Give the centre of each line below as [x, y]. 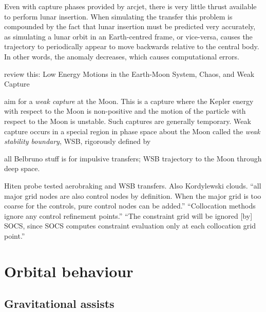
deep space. [22, 168]
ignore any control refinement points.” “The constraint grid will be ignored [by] [128, 215]
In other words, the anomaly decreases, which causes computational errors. [122, 56]
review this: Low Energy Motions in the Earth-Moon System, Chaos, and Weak [129, 74]
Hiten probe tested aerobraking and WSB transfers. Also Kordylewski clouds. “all [133, 185]
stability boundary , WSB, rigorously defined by [78, 141]
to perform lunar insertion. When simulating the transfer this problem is [118, 16]
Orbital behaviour [69, 271]
